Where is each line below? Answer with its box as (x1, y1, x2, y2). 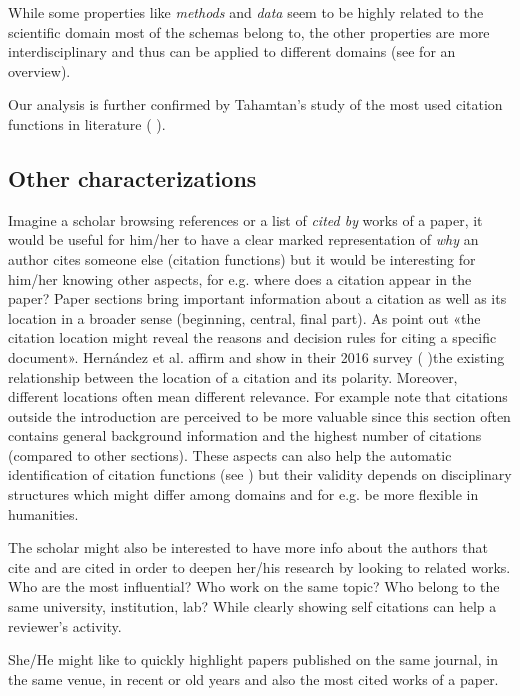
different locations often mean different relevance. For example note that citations (8, 386, 508, 407)
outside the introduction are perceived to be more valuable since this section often (8, 405, 511, 426)
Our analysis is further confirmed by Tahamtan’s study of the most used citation (8, 94, 503, 115)
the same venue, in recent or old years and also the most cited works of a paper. (8, 668, 499, 689)
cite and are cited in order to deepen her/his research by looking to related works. (8, 556, 511, 577)
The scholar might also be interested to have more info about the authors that (8, 537, 488, 558)
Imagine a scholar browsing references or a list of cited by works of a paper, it (8, 209, 483, 230)
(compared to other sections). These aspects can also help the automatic (8, 444, 452, 465)
